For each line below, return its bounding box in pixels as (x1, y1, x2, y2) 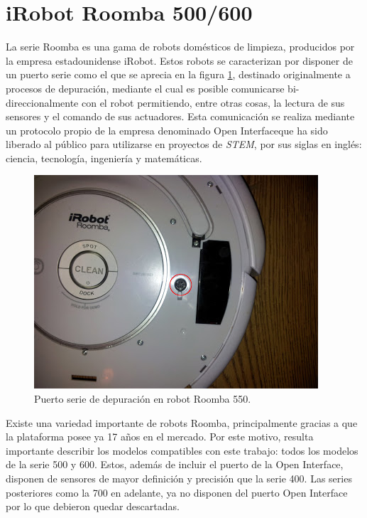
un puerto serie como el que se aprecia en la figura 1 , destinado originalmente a (6, 67, 351, 82)
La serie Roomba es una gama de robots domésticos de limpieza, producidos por (6, 39, 355, 54)
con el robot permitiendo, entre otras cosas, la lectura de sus (81, 95, 345, 110)
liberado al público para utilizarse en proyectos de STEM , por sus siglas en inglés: (6, 137, 362, 152)
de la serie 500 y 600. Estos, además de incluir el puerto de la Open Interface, (6, 457, 344, 472)
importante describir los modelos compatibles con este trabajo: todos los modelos (6, 443, 358, 458)
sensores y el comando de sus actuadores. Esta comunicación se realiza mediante (6, 109, 355, 124)
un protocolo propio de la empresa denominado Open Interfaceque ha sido (6, 122, 328, 137)
